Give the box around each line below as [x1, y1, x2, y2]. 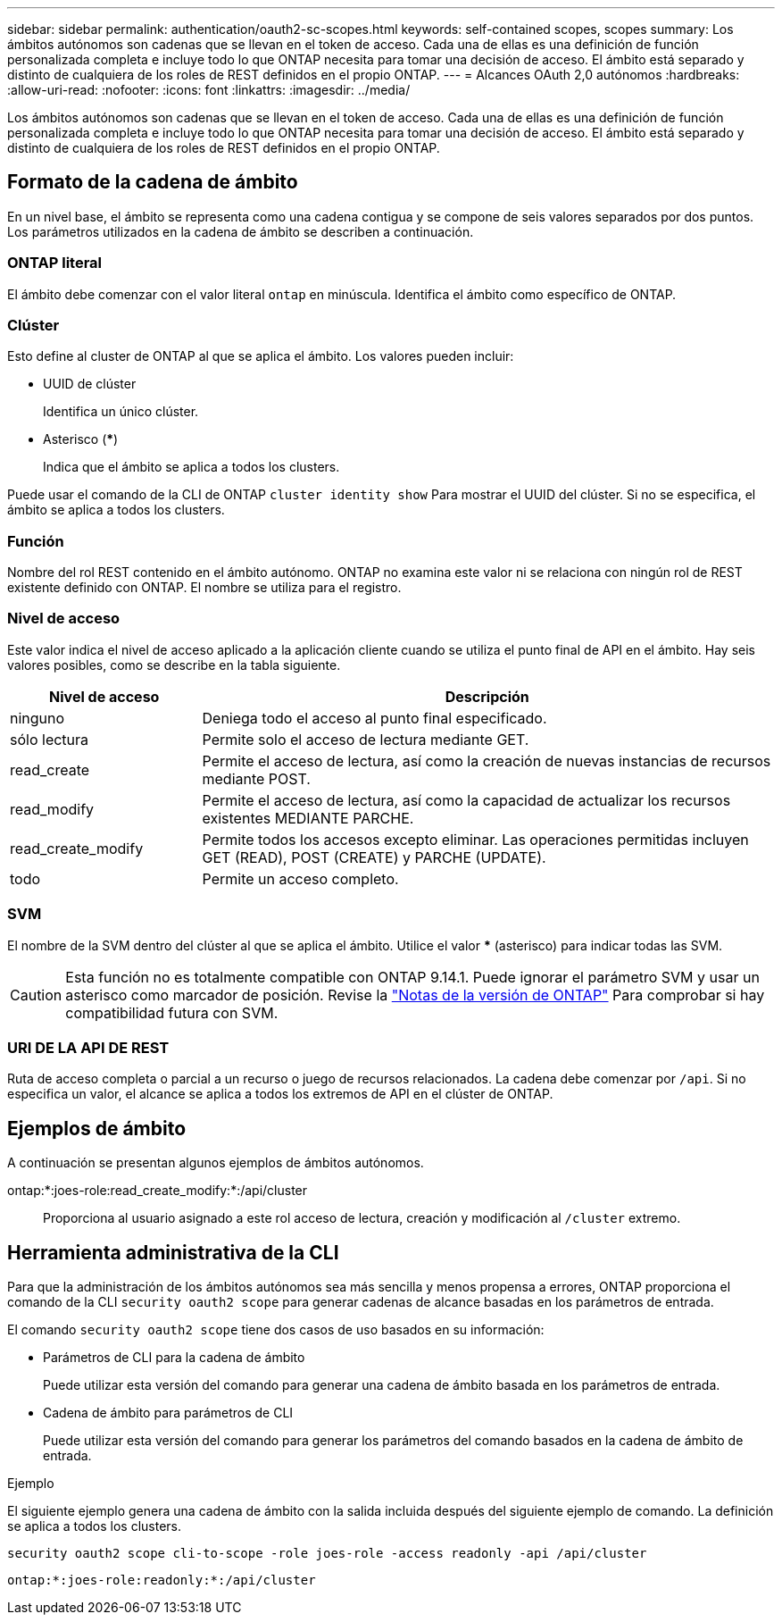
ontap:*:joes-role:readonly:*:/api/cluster [7, 1573, 316, 1588]
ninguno [10, 708, 65, 727]
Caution [10, 985, 62, 1004]
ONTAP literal [7, 254, 103, 272]
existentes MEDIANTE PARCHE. [202, 808, 414, 827]
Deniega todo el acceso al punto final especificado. [202, 708, 547, 727]
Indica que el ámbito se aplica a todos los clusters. [43, 459, 340, 475]
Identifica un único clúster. [43, 404, 199, 420]
